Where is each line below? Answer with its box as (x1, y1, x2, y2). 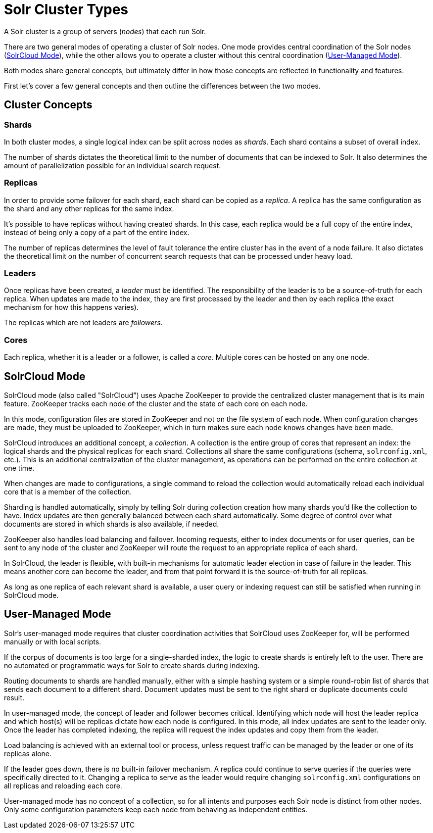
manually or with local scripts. (4, 637, 101, 646)
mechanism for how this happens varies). (4, 303, 139, 312)
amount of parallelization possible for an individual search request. (4, 161, 221, 170)
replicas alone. (4, 749, 51, 758)
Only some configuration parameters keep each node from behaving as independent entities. (4, 805, 308, 814)
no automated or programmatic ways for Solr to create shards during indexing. (4, 661, 260, 670)
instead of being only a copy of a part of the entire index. (4, 228, 190, 237)
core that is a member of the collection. (4, 488, 132, 496)
